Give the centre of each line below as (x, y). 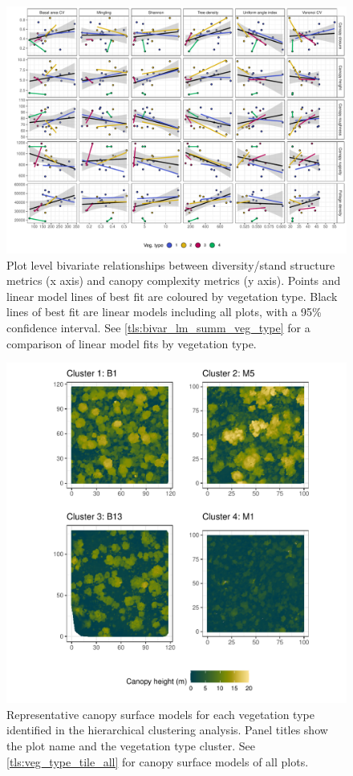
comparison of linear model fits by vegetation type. (132, 343)
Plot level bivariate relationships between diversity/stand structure (171, 264)
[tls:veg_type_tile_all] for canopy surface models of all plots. (158, 761)
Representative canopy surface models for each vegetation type (160, 714)
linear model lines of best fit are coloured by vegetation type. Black (172, 296)
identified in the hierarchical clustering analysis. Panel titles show (167, 730)
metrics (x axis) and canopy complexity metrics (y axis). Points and (174, 280)
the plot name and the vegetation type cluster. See (131, 746)
